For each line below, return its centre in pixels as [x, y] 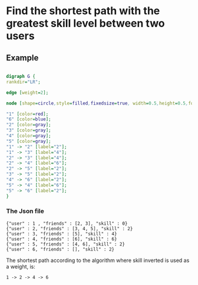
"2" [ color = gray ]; [29, 125]
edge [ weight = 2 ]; [27, 93]
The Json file [25, 211]
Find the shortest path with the [83, 11]
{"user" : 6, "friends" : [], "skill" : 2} [60, 249]
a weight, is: [21, 266]
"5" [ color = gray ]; [29, 141]
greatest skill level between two [85, 23]
